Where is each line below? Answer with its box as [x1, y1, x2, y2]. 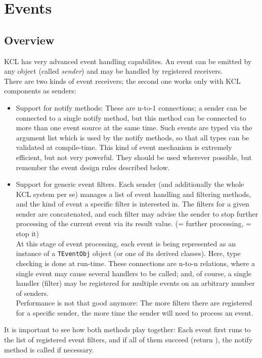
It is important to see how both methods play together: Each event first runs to [4, 324, 251, 335]
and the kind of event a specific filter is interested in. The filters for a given [16, 198, 249, 209]
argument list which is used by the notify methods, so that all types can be [16, 132, 249, 142]
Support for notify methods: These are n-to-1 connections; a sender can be [16, 102, 247, 113]
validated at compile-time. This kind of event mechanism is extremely [16, 142, 232, 152]
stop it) [16, 228, 39, 239]
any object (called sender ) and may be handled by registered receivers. [4, 66, 223, 76]
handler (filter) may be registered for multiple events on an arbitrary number [16, 278, 255, 288]
